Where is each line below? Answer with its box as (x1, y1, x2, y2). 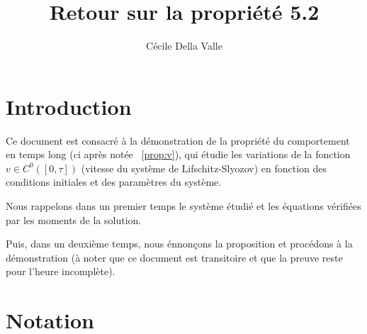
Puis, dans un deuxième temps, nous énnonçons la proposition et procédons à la (6, 236, 353, 251)
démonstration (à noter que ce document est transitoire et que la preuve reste (6, 250, 343, 265)
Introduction (6, 91, 132, 121)
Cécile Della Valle (146, 38, 222, 53)
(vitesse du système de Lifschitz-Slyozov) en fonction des (81, 160, 327, 175)
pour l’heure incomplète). (6, 264, 115, 279)
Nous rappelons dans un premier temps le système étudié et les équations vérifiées (6, 199, 361, 213)
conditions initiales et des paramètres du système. (6, 174, 222, 189)
